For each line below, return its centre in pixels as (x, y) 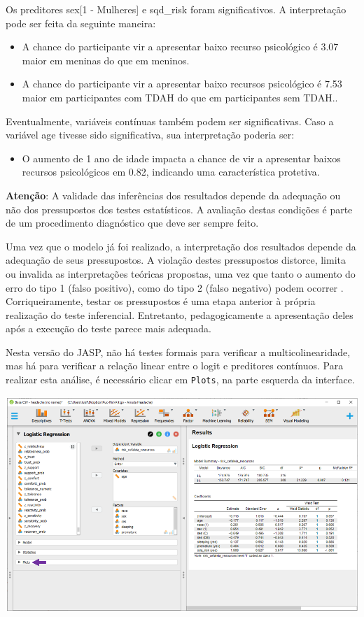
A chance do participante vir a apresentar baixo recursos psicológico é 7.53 (182, 84)
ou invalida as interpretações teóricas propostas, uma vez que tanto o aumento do (181, 273)
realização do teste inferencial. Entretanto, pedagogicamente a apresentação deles (180, 314)
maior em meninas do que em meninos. (106, 60)
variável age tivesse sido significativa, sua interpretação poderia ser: (150, 135)
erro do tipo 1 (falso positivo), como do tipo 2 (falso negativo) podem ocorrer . (175, 287)
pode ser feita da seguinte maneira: (81, 23)
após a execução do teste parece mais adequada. (108, 328)
